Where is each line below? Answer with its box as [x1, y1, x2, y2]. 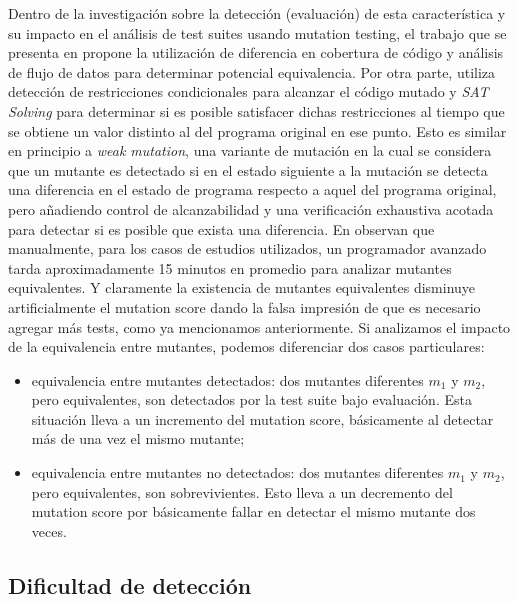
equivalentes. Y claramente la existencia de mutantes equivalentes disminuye [8, 277, 476, 298]
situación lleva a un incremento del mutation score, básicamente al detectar [31, 408, 494, 429]
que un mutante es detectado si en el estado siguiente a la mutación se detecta [8, 159, 488, 180]
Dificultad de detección [8, 569, 252, 600]
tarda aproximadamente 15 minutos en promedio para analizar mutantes [8, 257, 452, 278]
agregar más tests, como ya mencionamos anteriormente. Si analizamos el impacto [8, 316, 511, 337]
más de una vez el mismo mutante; [31, 428, 245, 449]
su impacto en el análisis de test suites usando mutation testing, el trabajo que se [8, 22, 507, 43]
